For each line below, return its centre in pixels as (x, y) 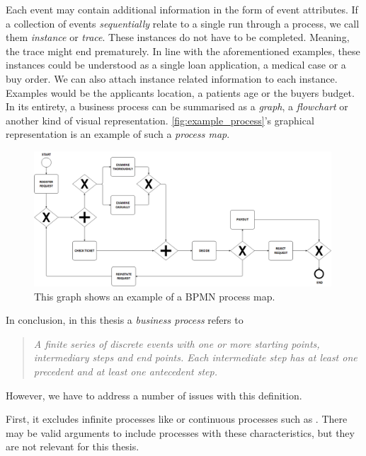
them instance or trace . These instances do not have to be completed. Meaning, (178, 37)
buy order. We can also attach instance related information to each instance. (172, 78)
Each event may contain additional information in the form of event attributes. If (182, 9)
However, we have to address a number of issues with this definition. (154, 395)
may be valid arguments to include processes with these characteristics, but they (180, 432)
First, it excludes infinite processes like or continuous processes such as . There (177, 419)
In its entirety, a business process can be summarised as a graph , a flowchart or (177, 106)
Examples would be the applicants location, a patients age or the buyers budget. (180, 92)
